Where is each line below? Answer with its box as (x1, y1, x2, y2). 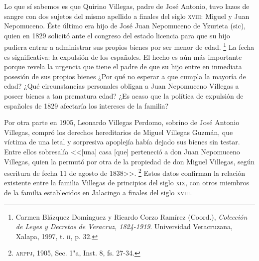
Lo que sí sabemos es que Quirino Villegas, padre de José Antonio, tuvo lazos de (4, 1, 250, 11)
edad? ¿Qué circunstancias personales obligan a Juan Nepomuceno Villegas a (4, 81, 239, 91)
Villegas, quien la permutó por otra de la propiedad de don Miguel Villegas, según (4, 156, 255, 166)
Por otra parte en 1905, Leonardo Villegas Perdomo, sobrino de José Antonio (4, 117, 240, 128)
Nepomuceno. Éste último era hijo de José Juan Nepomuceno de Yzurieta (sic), (4, 20, 246, 31)
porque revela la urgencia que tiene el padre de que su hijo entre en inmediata (4, 61, 242, 72)
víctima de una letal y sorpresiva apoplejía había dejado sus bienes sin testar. (4, 136, 240, 147)
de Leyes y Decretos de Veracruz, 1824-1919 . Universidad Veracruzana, (15, 221, 233, 232)
